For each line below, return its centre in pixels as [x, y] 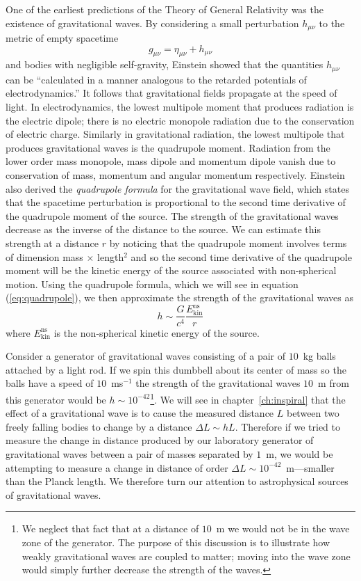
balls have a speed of [50, 383]
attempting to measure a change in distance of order [117, 467]
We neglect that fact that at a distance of [110, 528]
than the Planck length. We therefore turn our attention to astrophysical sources [177, 481]
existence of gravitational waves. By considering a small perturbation [152, 23]
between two [313, 413]
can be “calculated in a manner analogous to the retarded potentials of [156, 79]
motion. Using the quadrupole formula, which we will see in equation [152, 284]
